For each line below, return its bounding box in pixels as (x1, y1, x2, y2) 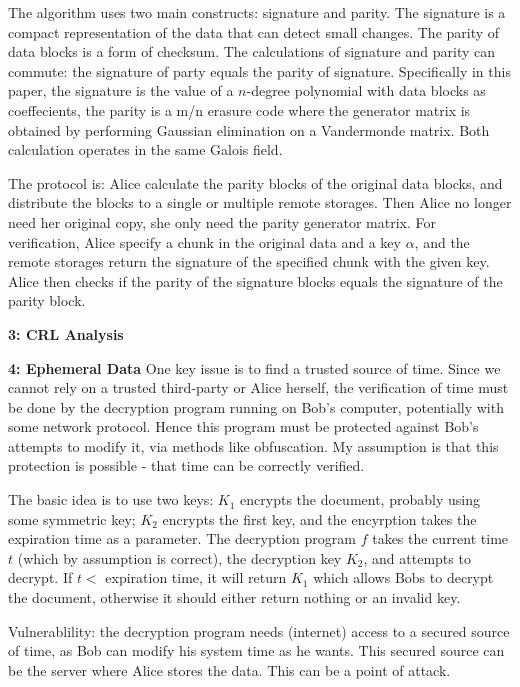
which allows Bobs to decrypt (313, 567, 494, 588)
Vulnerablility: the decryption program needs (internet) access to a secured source (8, 620, 510, 641)
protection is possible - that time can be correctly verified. (8, 455, 365, 476)
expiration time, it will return (105, 567, 287, 588)
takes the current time (372, 528, 509, 549)
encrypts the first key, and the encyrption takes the (162, 508, 477, 529)
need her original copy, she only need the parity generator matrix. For (8, 211, 436, 232)
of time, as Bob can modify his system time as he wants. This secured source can (8, 640, 505, 661)
